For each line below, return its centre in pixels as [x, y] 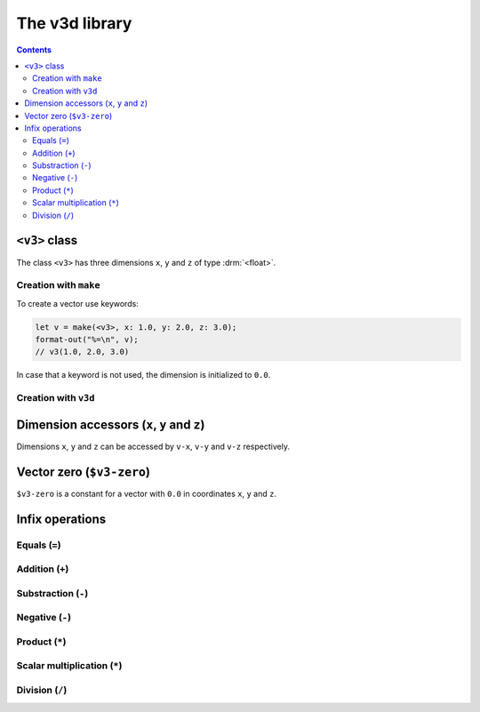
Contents [34, 50]
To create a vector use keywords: [78, 303]
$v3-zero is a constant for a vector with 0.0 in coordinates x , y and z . [147, 493]
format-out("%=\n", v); [87, 340]
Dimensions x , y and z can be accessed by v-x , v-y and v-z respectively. [153, 446]
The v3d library [74, 23]
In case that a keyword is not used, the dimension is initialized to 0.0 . [144, 375]
